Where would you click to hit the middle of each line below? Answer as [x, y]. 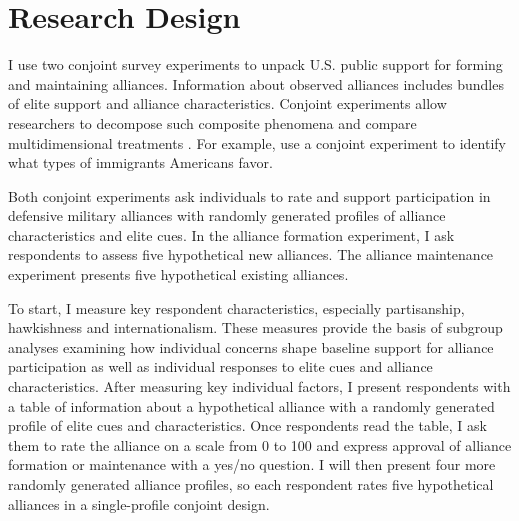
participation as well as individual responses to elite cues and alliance [220, 366]
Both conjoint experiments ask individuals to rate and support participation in [249, 195]
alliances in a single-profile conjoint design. [139, 503]
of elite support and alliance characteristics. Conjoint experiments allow [227, 103]
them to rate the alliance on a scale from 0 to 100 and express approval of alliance [260, 444]
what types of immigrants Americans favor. [140, 162]
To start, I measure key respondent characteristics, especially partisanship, [236, 307]
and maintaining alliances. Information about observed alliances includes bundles [256, 83]
